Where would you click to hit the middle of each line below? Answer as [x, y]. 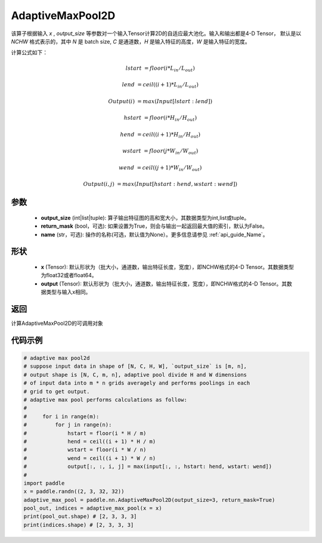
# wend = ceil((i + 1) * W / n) [90, 458]
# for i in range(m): [61, 416]
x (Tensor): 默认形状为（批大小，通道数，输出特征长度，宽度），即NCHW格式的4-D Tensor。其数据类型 [168, 267]
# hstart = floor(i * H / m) [85, 433]
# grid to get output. [57, 391]
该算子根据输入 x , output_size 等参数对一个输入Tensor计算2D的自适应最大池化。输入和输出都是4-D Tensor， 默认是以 [156, 33]
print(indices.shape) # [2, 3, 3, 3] [79, 525]
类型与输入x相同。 [68, 292]
